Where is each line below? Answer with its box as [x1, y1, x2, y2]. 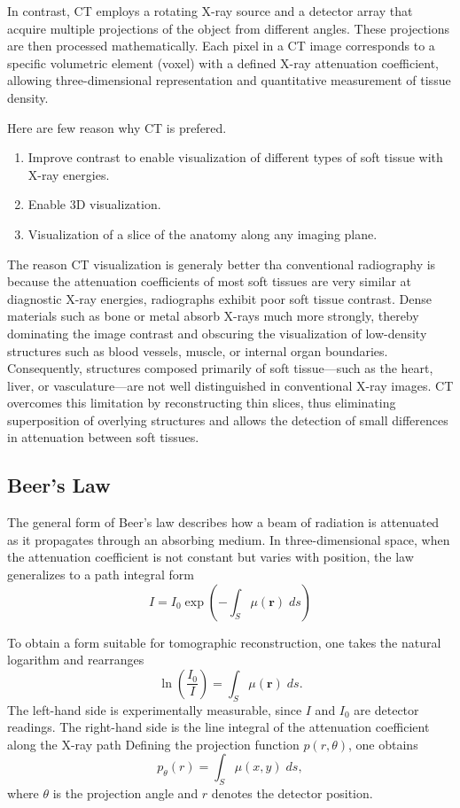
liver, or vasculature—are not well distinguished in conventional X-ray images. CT [7, 376, 454, 394]
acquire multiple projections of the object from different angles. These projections [7, 19, 450, 37]
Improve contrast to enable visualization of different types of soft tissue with [27, 148, 443, 167]
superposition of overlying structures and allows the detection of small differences [7, 410, 448, 429]
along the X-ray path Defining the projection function [7, 734, 300, 753]
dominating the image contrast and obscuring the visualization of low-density [7, 323, 427, 342]
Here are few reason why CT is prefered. [7, 118, 227, 136]
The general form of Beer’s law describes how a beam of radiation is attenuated [7, 513, 440, 532]
